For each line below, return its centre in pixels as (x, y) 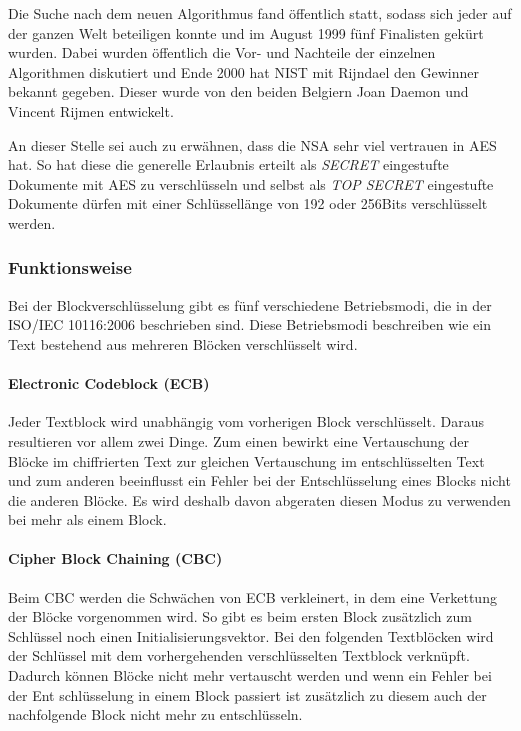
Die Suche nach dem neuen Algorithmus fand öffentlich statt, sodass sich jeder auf (260, 13)
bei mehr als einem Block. (87, 519)
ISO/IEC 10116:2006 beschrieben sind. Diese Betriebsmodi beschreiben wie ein (249, 324)
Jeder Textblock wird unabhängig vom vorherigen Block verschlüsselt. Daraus (246, 421)
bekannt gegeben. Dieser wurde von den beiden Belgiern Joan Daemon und (238, 91)
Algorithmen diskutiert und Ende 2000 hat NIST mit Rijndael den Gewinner (243, 71)
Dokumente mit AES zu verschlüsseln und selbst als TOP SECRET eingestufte (251, 183)
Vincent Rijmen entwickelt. (91, 110)
